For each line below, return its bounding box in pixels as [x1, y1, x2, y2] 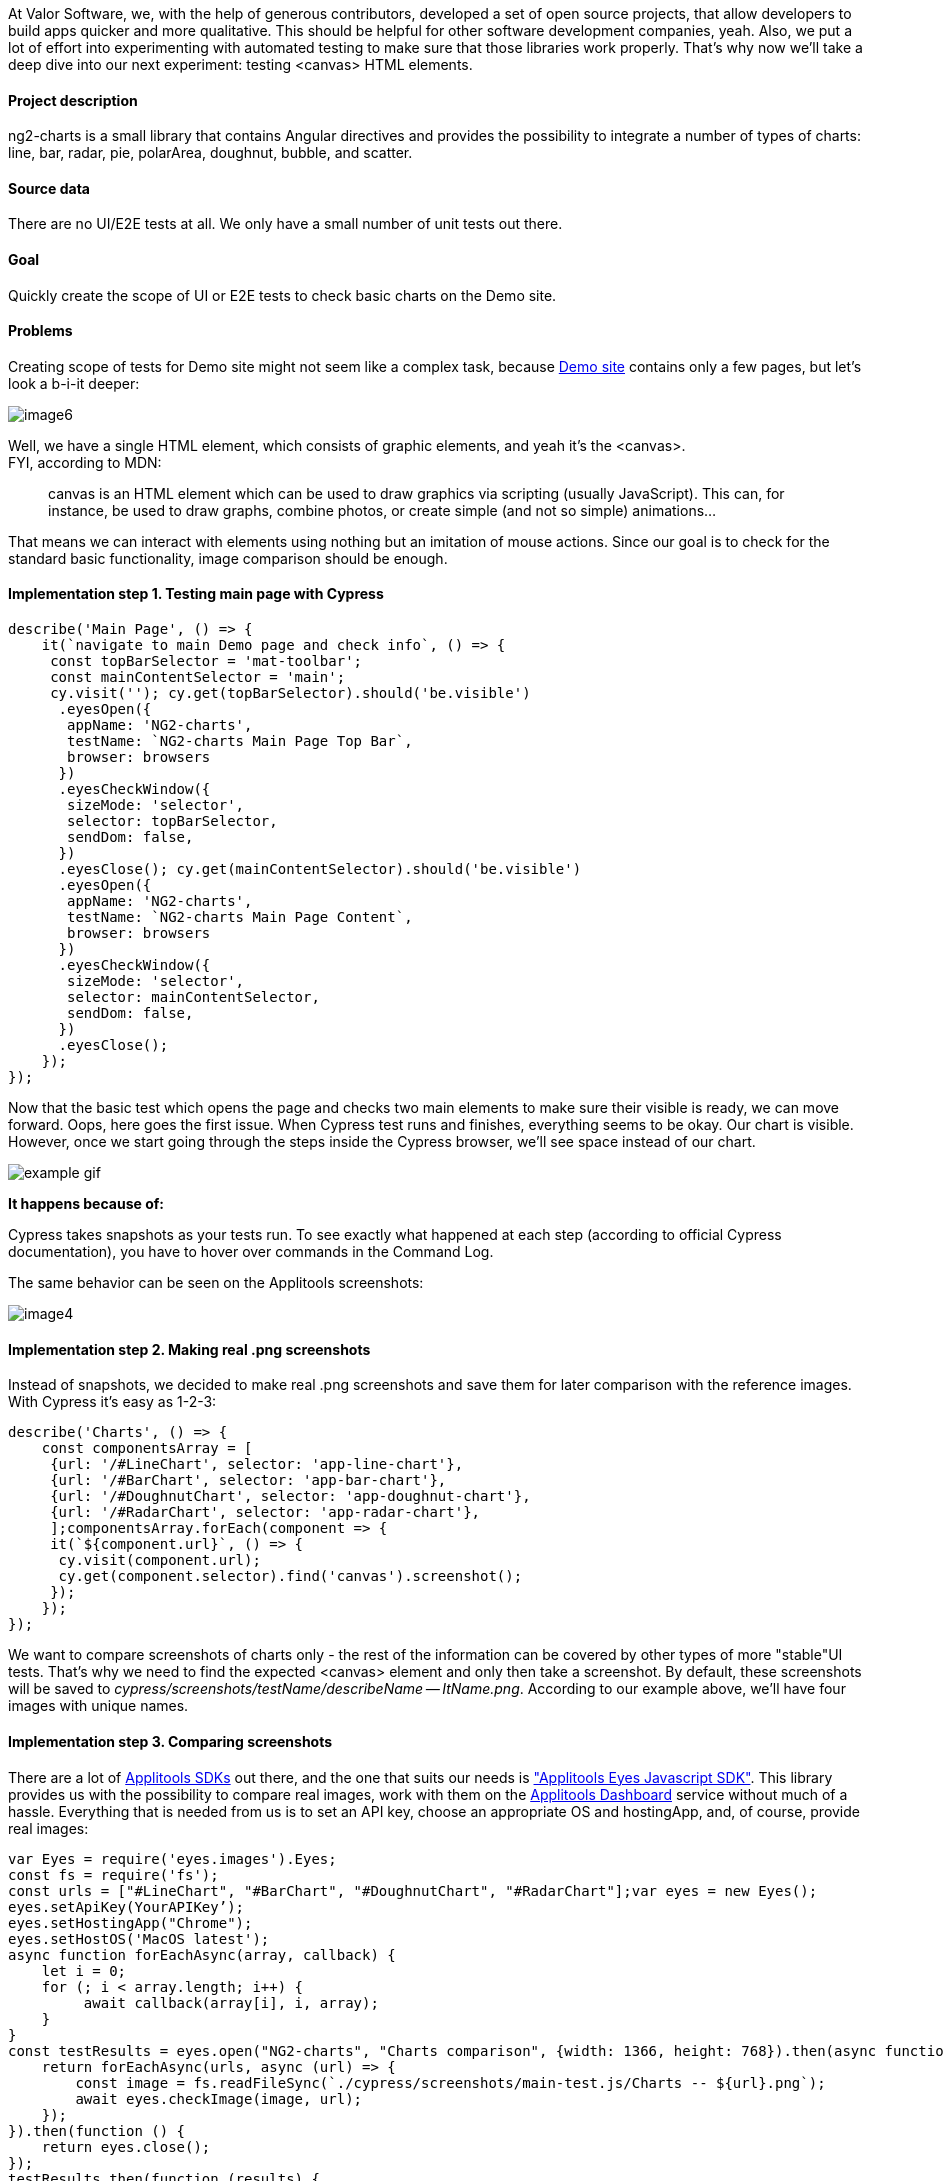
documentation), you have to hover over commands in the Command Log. [8, 1243, 494, 1261]
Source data [8, 179, 90, 197]
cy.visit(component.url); [58, 1552, 261, 1569]
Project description [8, 91, 138, 109]
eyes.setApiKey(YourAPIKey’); [8, 1898, 245, 1915]
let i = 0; [41, 1962, 127, 1979]
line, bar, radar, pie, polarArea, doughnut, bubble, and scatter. [8, 144, 413, 162]
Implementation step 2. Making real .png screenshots [8, 1340, 371, 1358]
